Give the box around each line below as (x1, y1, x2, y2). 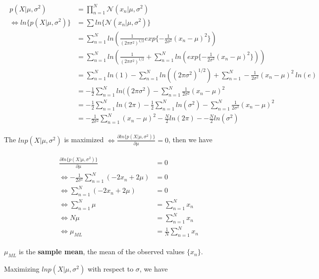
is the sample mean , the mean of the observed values (19, 246, 185, 257)
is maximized (64, 134, 104, 145)
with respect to (87, 264, 134, 274)
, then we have (168, 134, 213, 145)
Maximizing (4, 264, 40, 274)
